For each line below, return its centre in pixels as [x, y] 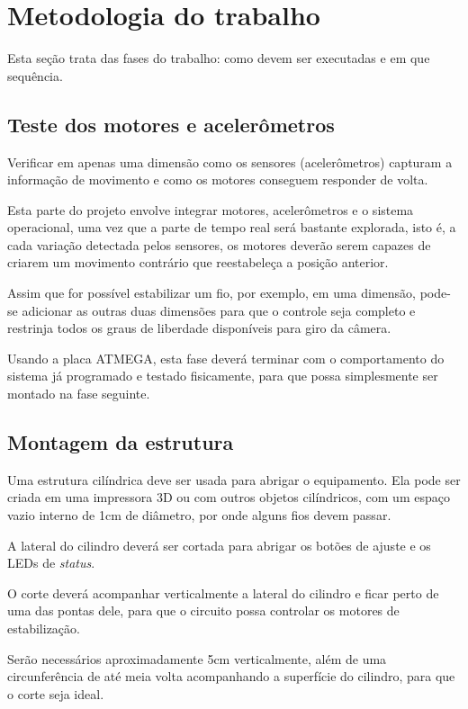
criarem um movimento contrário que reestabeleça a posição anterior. [198, 262]
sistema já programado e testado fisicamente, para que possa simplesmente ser [223, 376]
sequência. [35, 75]
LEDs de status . [51, 563]
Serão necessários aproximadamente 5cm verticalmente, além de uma [197, 658]
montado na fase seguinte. [79, 394]
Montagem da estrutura [121, 442]
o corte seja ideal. [56, 693]
